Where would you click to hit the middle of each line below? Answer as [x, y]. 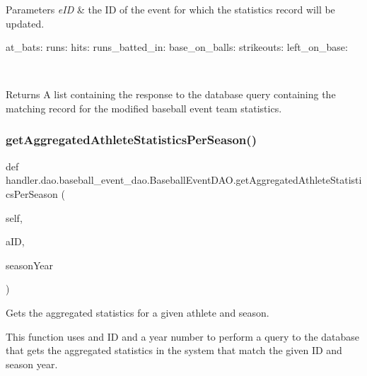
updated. [25, 23]
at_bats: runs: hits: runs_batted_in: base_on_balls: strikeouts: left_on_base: [177, 47]
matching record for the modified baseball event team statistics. [144, 108]
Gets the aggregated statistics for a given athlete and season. [138, 312]
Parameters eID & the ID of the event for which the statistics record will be [170, 9]
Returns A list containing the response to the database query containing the [171, 94]
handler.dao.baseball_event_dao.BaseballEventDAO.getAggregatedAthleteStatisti [184, 180]
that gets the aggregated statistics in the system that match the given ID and [174, 350]
